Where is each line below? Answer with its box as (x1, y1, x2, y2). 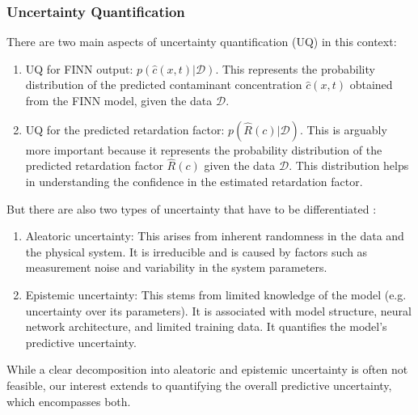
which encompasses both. (6, 392, 131, 409)
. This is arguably (299, 121, 387, 138)
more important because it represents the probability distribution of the (25, 141, 382, 158)
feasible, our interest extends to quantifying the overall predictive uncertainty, (6, 376, 392, 393)
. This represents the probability (215, 60, 375, 77)
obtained (349, 76, 393, 93)
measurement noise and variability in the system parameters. (25, 259, 327, 276)
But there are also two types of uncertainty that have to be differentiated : (6, 200, 377, 217)
